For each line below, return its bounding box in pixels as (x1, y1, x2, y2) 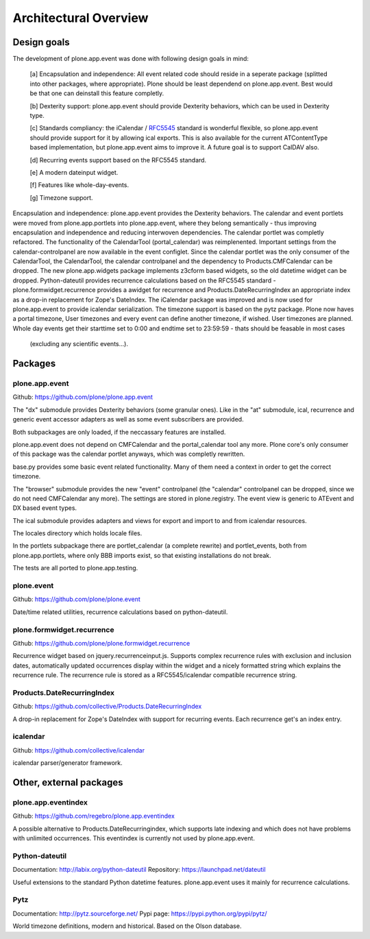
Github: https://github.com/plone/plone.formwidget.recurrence (12, 639, 190, 647)
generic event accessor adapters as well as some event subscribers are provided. (12, 415, 244, 424)
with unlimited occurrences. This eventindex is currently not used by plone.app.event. (12, 834, 255, 842)
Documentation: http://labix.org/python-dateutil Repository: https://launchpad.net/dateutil (12, 866, 267, 874)
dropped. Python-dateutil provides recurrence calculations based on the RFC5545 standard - (12, 276, 277, 284)
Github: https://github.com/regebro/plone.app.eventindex (12, 812, 175, 820)
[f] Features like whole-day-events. (29, 181, 129, 189)
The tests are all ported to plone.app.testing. (12, 564, 138, 572)
